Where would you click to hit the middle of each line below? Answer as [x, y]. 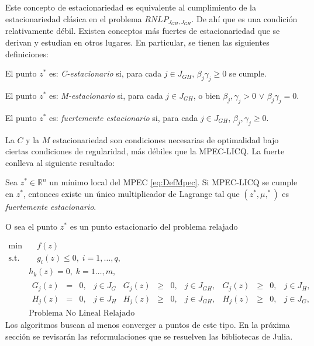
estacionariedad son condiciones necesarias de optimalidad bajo [165, 139]
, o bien [207, 96]
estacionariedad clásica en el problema [74, 18]
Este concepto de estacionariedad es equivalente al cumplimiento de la [131, 7]
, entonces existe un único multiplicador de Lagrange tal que [131, 193]
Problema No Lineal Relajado [82, 314]
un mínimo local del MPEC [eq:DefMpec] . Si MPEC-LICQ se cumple [173, 182]
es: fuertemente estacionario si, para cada [124, 117]
